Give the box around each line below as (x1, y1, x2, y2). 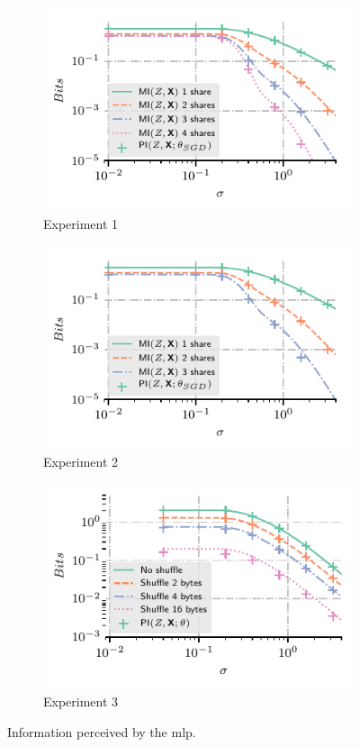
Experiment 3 (43, 691, 119, 710)
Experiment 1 (43, 214, 119, 232)
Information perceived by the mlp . (7, 722, 196, 741)
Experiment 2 (43, 452, 119, 471)
